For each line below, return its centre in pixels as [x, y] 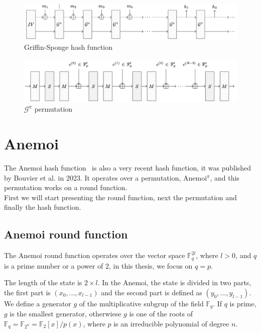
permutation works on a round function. [66, 187]
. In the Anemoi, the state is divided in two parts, [174, 282]
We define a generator [38, 303]
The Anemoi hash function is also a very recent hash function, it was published [128, 168]
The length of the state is [43, 282]
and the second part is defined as [152, 292]
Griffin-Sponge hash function [69, 47]
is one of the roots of [161, 314]
